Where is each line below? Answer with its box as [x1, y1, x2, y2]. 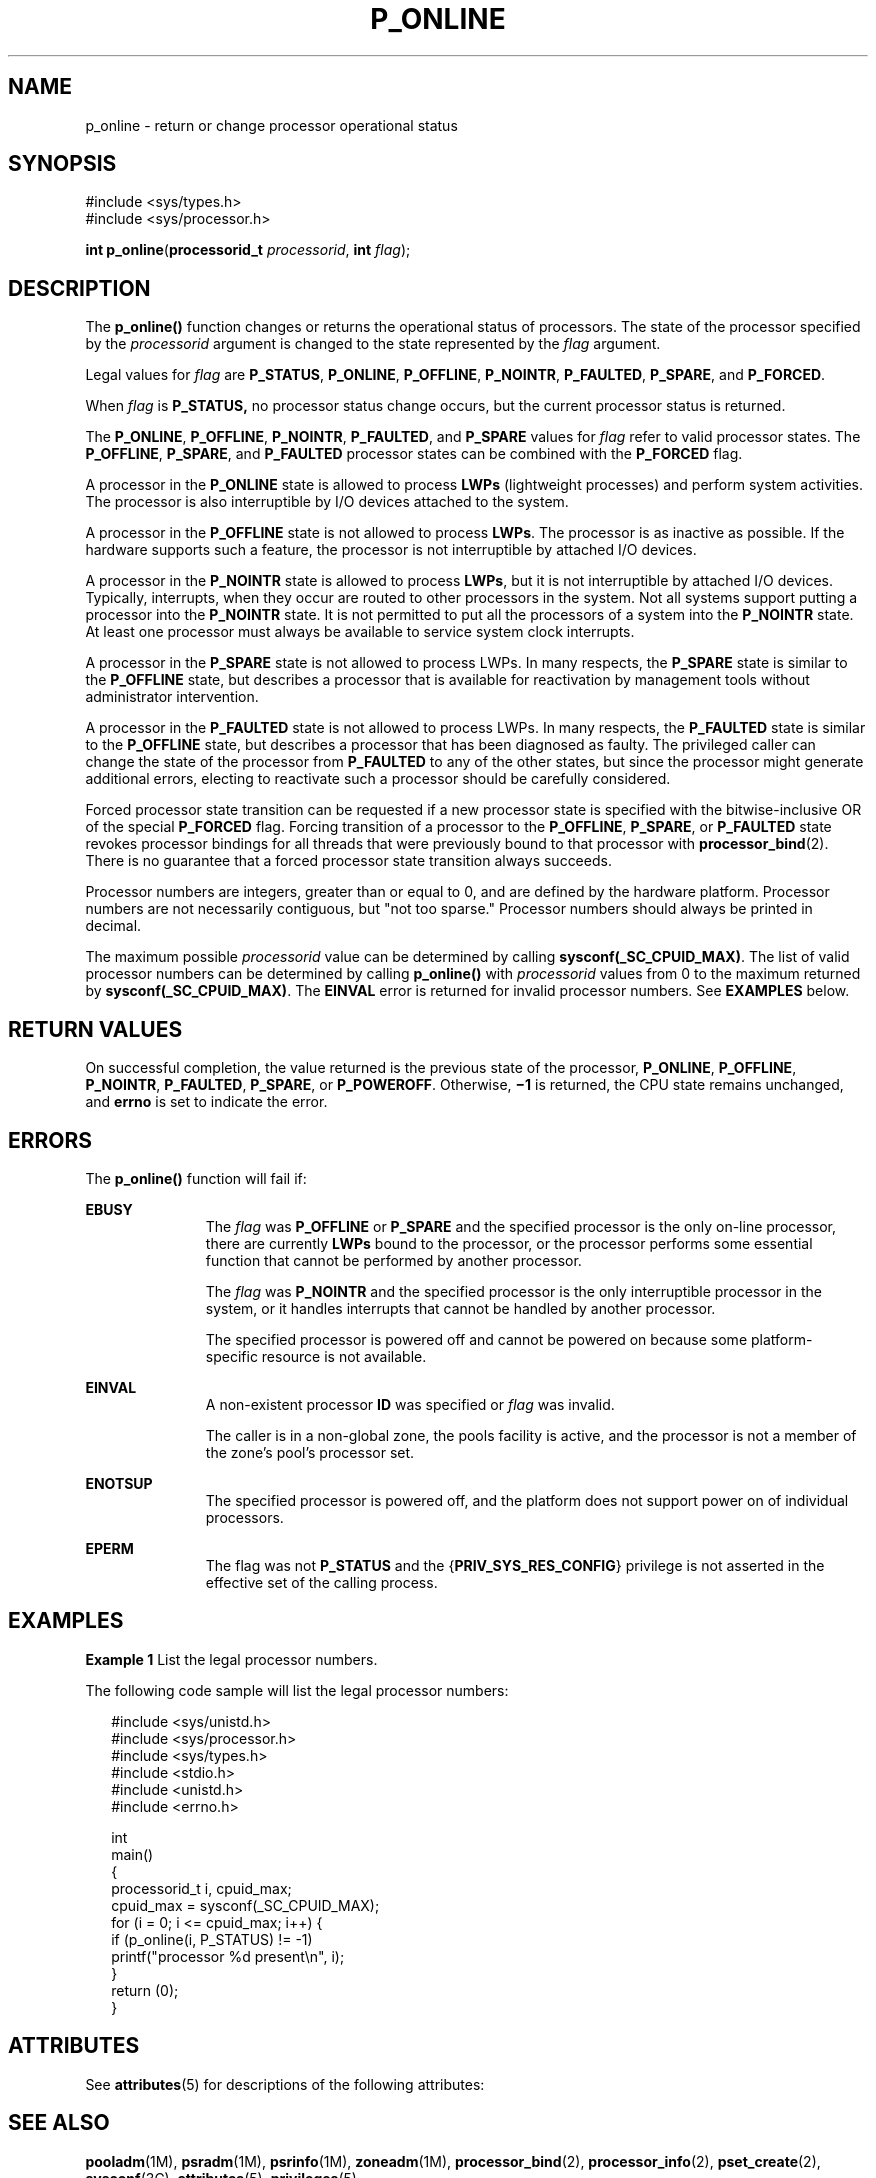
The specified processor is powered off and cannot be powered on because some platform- [205, 1330, 813, 1348]
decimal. [85, 917, 142, 935]
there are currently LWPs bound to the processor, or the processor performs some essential [205, 1234, 813, 1252]
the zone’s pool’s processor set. [205, 1443, 415, 1461]
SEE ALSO [8, 2110, 110, 2136]
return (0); [111, 1981, 179, 1999]
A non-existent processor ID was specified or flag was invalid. [205, 1395, 615, 1413]
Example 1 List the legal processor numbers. [85, 1650, 378, 1668]
